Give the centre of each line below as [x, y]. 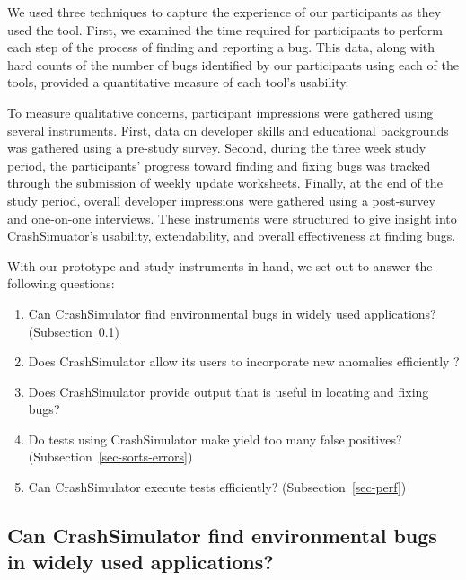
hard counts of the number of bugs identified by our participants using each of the [233, 64]
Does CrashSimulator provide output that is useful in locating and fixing [229, 391]
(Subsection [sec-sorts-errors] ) [110, 457]
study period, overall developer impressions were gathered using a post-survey [221, 200]
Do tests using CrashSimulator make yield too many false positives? [215, 439]
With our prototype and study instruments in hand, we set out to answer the [220, 265]
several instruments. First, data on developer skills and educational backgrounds [228, 130]
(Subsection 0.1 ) [74, 331]
